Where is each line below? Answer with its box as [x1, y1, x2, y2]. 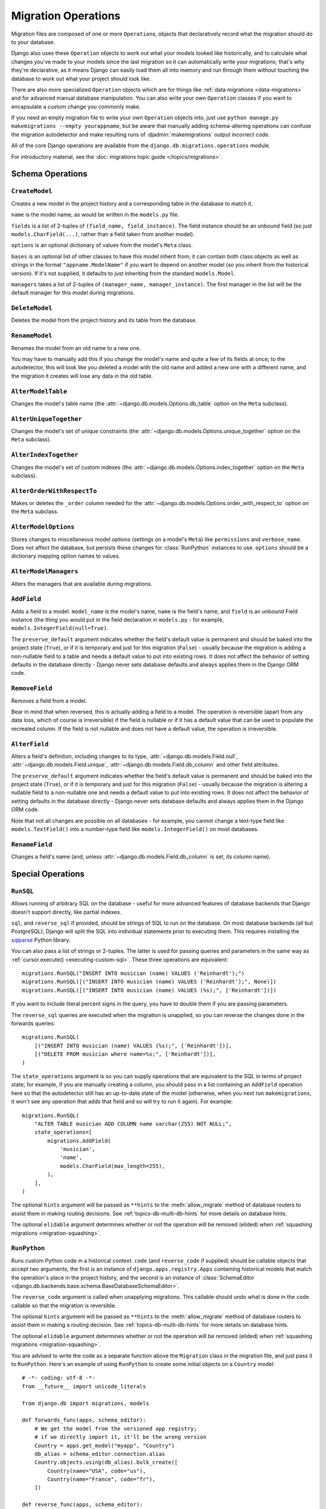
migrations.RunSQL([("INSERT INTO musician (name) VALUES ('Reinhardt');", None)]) [22, 978, 277, 985]
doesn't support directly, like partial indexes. [11, 908, 122, 916]
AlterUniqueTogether [11, 415, 83, 423]
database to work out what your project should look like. [11, 75, 151, 82]
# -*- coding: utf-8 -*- [22, 1374, 95, 1382]
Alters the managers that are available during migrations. [11, 580, 153, 587]
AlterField [11, 740, 49, 748]
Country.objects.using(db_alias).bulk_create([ [34, 1459, 178, 1466]
